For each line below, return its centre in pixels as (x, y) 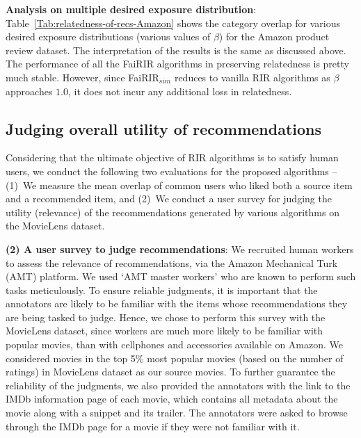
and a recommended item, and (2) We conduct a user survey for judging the (169, 198)
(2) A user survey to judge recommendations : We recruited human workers (180, 249)
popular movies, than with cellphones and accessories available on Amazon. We (174, 344)
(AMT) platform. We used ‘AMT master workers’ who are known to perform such (181, 276)
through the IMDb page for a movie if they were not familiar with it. (153, 426)
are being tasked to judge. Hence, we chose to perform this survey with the (166, 317)
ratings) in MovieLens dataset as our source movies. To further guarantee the (170, 372)
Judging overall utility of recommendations (164, 128)
